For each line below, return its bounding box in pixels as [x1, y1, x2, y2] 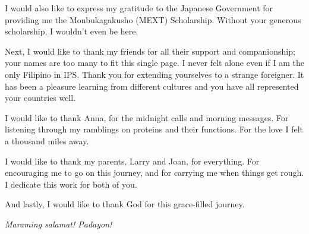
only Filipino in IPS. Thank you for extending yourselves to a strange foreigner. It [5, 68, 304, 80]
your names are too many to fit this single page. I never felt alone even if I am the [5, 56, 304, 69]
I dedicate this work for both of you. [5, 178, 137, 190]
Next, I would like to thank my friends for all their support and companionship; [5, 45, 295, 57]
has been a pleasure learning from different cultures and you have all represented [5, 80, 299, 92]
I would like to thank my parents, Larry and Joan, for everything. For [5, 154, 260, 167]
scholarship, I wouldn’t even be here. [5, 25, 138, 37]
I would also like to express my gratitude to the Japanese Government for [5, 2, 273, 14]
